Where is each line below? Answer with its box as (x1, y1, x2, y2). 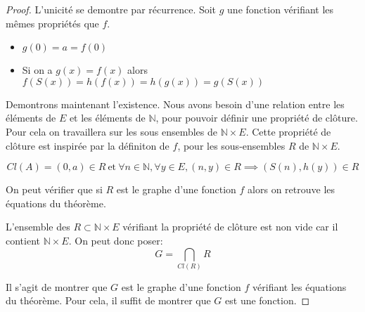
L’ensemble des (6, 219, 70, 234)
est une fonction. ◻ (225, 293, 310, 308)
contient (6, 233, 40, 247)
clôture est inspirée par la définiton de (6, 138, 169, 152)
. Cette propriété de (245, 124, 331, 138)
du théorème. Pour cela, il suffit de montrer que (6, 293, 211, 308)
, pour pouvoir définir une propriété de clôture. (155, 110, 358, 125)
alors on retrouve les (248, 182, 335, 197)
